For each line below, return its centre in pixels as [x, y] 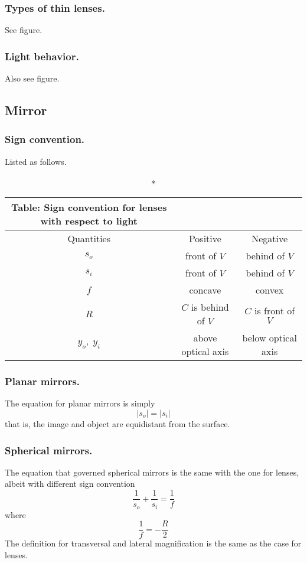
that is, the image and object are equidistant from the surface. [117, 424]
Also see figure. [32, 78]
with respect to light [89, 221]
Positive [205, 239]
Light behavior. [42, 56]
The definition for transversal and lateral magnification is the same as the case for [153, 543]
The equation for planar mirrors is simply [80, 403]
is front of [275, 311]
